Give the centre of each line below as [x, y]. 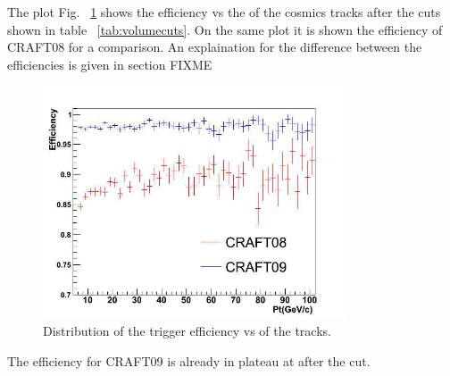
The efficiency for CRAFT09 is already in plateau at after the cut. [189, 360]
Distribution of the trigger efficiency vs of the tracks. [187, 331]
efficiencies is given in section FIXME [110, 64]
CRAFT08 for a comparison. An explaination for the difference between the [215, 47]
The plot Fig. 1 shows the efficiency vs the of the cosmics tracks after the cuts [224, 12]
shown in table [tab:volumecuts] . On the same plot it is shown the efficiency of [225, 29]
